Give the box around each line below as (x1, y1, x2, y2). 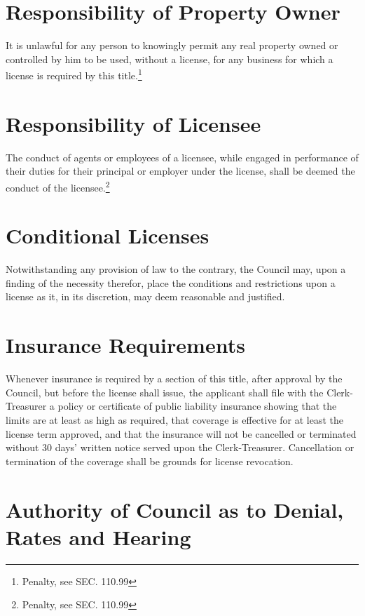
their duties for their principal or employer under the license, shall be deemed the (6, 163, 355, 178)
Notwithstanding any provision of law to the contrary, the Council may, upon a (6, 262, 346, 276)
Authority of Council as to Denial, (6, 495, 344, 523)
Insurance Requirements (6, 330, 245, 359)
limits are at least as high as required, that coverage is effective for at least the (6, 412, 344, 427)
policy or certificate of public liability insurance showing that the (57, 399, 337, 413)
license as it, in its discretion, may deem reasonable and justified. (6, 289, 285, 304)
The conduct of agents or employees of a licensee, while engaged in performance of (6, 149, 359, 164)
